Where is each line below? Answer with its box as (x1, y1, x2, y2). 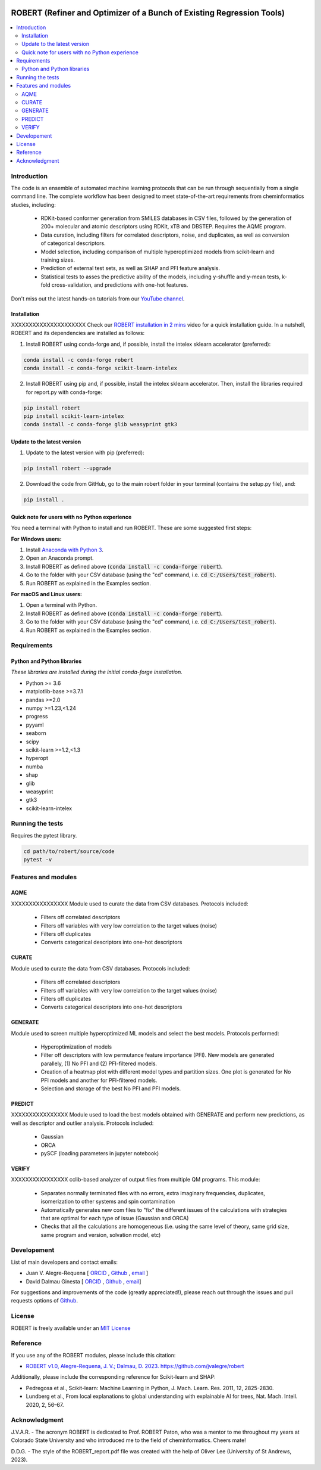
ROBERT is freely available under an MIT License (11, 1324, 131, 1332)
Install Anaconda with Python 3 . (26, 546, 103, 553)
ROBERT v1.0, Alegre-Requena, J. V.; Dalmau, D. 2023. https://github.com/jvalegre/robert (26, 1363, 244, 1370)
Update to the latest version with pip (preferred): (26, 449, 145, 456)
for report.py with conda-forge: (26, 388, 102, 396)
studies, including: (11, 201, 56, 208)
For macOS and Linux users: (11, 590, 83, 597)
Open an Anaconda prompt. (26, 554, 94, 562)
